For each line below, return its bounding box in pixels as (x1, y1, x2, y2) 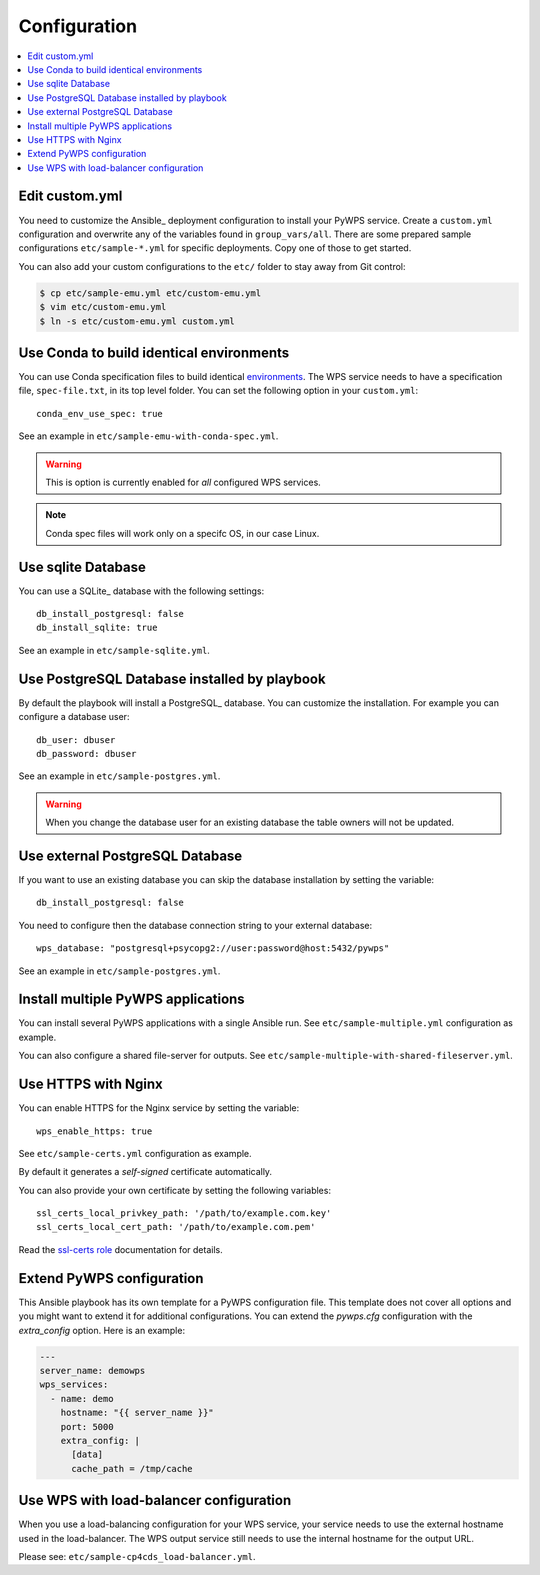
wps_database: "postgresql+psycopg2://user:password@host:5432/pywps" (36, 943, 390, 954)
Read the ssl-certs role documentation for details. (18, 1243, 224, 1255)
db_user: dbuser (36, 734, 116, 745)
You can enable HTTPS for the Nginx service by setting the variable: (18, 1102, 300, 1114)
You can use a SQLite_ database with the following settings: (18, 585, 265, 597)
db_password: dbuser (36, 748, 137, 759)
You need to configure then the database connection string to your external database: (18, 919, 373, 931)
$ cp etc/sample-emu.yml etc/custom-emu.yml (39, 287, 262, 299)
